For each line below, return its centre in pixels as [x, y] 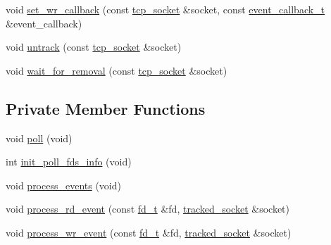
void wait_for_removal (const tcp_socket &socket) [117, 70]
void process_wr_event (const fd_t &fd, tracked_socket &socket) [149, 232]
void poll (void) [39, 138]
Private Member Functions [106, 108]
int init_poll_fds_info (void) [69, 162]
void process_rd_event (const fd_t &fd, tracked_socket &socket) [148, 209]
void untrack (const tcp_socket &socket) [94, 47]
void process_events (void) [63, 185]
